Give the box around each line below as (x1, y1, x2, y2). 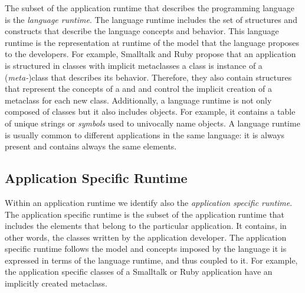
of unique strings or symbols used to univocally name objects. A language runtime (5, 116, 300, 129)
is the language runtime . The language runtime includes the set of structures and (5, 13, 297, 25)
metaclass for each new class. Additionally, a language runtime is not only (5, 94, 272, 106)
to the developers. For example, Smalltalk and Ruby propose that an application (5, 48, 296, 60)
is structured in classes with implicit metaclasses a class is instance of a (5, 59, 263, 71)
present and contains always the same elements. (5, 140, 177, 152)
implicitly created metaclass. (5, 277, 108, 289)
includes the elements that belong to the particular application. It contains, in (5, 219, 287, 232)
